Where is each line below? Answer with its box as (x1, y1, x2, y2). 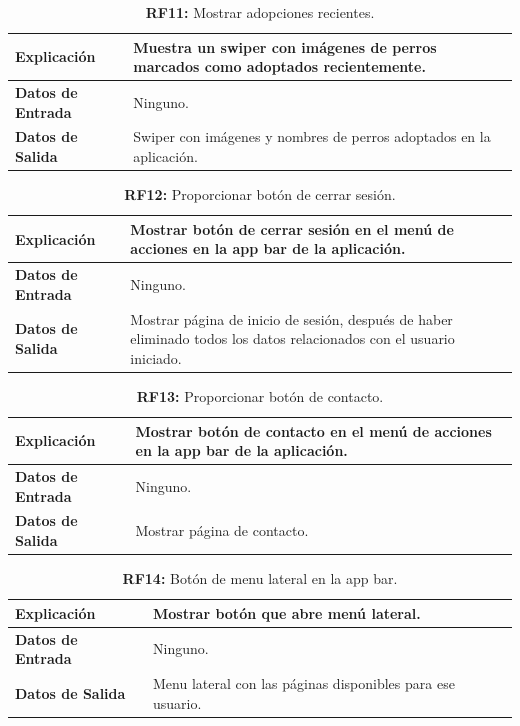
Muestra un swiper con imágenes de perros (133, 36, 437, 57)
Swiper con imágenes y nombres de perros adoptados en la (133, 126, 491, 147)
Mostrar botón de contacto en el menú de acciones (135, 420, 492, 441)
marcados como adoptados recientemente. (133, 56, 426, 77)
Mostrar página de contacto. (135, 520, 309, 541)
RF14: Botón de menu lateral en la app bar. (122, 568, 398, 589)
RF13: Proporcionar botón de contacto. (136, 385, 384, 406)
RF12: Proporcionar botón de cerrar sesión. (124, 184, 396, 205)
